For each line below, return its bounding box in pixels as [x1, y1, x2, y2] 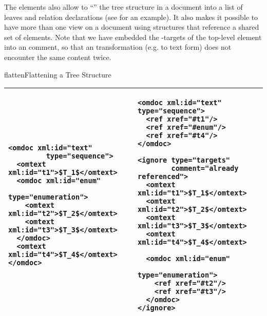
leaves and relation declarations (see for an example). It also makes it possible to [4, 11, 258, 22]
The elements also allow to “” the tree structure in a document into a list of [4, 2, 243, 12]
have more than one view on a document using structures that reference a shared [4, 22, 259, 32]
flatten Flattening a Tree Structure [4, 69, 111, 80]
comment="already [171, 164, 239, 173]
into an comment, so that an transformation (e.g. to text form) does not [4, 42, 232, 52]
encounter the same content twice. [4, 51, 111, 62]
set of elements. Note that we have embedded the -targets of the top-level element [4, 31, 262, 42]
